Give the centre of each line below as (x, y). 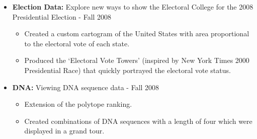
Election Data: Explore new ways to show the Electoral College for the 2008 (133, 7)
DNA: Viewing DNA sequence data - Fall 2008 (86, 87)
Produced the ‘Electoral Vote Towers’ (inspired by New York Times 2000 (137, 60)
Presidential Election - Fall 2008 (62, 16)
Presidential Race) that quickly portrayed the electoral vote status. (127, 70)
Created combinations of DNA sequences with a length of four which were (138, 121)
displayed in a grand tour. (64, 131)
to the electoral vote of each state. (77, 43)
